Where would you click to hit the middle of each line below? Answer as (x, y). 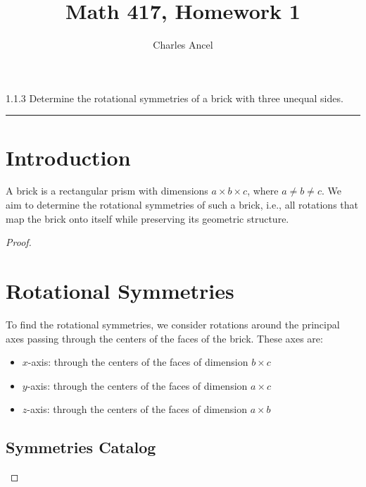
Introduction (68, 157)
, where (263, 191)
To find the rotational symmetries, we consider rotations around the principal (173, 324)
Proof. (19, 242)
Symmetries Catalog (81, 447)
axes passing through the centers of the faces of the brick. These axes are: (164, 338)
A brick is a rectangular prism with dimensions (107, 191)
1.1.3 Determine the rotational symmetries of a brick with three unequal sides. (175, 98)
